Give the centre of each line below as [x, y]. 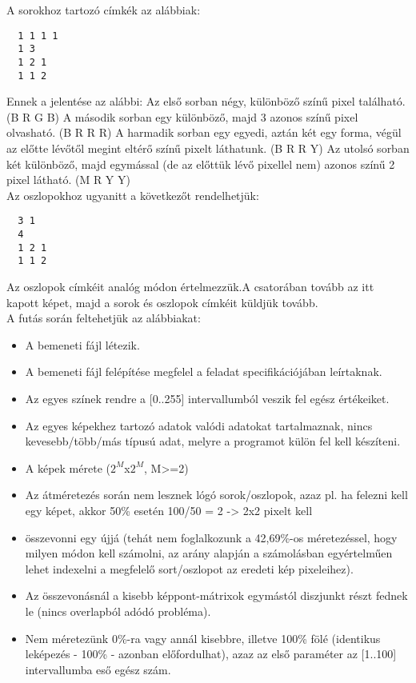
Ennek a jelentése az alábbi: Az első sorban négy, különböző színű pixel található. [206, 101]
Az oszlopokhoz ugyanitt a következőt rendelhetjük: [133, 195]
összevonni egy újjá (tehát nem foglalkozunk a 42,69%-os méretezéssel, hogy [211, 537]
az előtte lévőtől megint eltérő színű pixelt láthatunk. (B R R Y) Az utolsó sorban [208, 148]
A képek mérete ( [68, 467]
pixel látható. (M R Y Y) [68, 180]
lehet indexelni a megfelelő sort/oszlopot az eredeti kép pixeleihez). [189, 568]
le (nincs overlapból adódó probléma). [118, 611]
